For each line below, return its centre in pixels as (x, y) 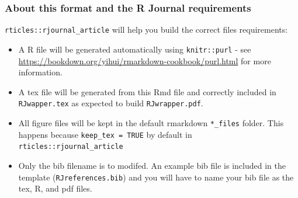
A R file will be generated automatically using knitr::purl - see (135, 49)
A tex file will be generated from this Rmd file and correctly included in (147, 91)
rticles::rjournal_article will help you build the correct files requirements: (146, 29)
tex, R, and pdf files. (55, 188)
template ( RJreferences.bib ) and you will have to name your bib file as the (156, 177)
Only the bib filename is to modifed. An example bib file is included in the (152, 165)
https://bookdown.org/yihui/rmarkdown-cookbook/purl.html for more (145, 60)
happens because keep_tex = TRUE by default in (105, 134)
